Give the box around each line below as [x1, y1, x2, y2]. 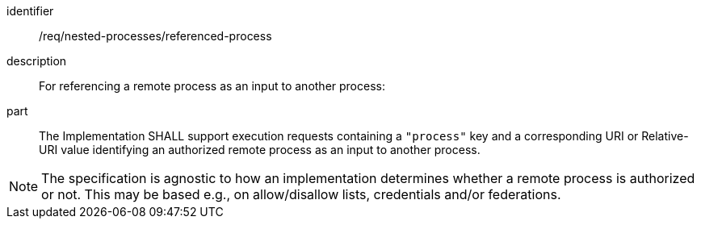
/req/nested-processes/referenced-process [39, 29, 272, 43]
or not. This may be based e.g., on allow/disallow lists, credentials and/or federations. [41, 186, 561, 202]
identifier [6, 4, 54, 18]
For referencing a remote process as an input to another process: [39, 79, 385, 93]
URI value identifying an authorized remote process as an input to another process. [39, 143, 481, 156]
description [6, 54, 67, 68]
